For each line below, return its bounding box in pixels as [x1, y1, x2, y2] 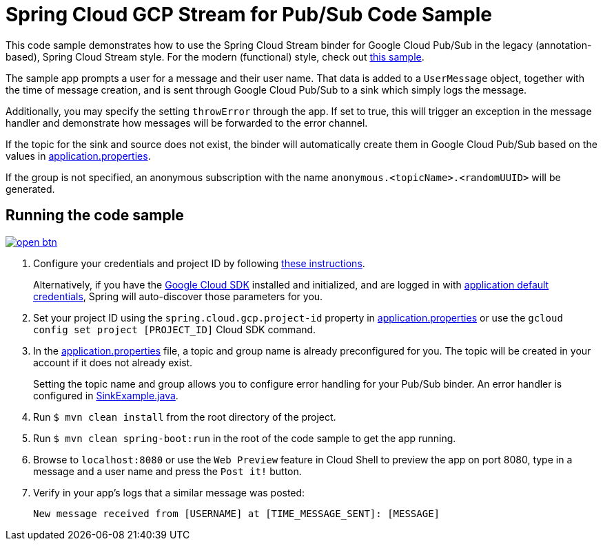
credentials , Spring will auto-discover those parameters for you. [33, 290, 323, 302]
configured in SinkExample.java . [33, 389, 178, 401]
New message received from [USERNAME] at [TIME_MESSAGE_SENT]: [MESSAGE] [33, 507, 440, 519]
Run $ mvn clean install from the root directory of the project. [33, 410, 336, 423]
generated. [6, 182, 55, 195]
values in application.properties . [6, 149, 151, 162]
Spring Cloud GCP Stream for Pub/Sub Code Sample [6, 3, 493, 26]
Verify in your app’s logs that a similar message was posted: [33, 486, 305, 498]
